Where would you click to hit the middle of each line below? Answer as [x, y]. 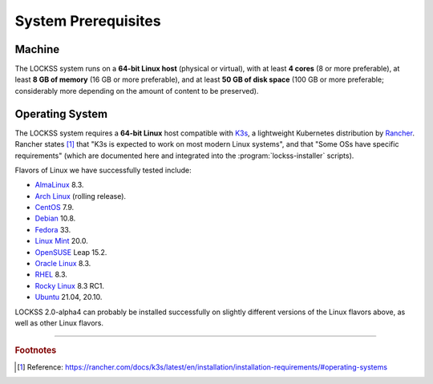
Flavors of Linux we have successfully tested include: [103, 170]
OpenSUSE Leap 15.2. [71, 252]
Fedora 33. [53, 229]
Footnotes [36, 350]
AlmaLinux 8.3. [59, 185]
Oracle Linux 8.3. [63, 264]
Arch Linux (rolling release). [81, 196]
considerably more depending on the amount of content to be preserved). [137, 91]
